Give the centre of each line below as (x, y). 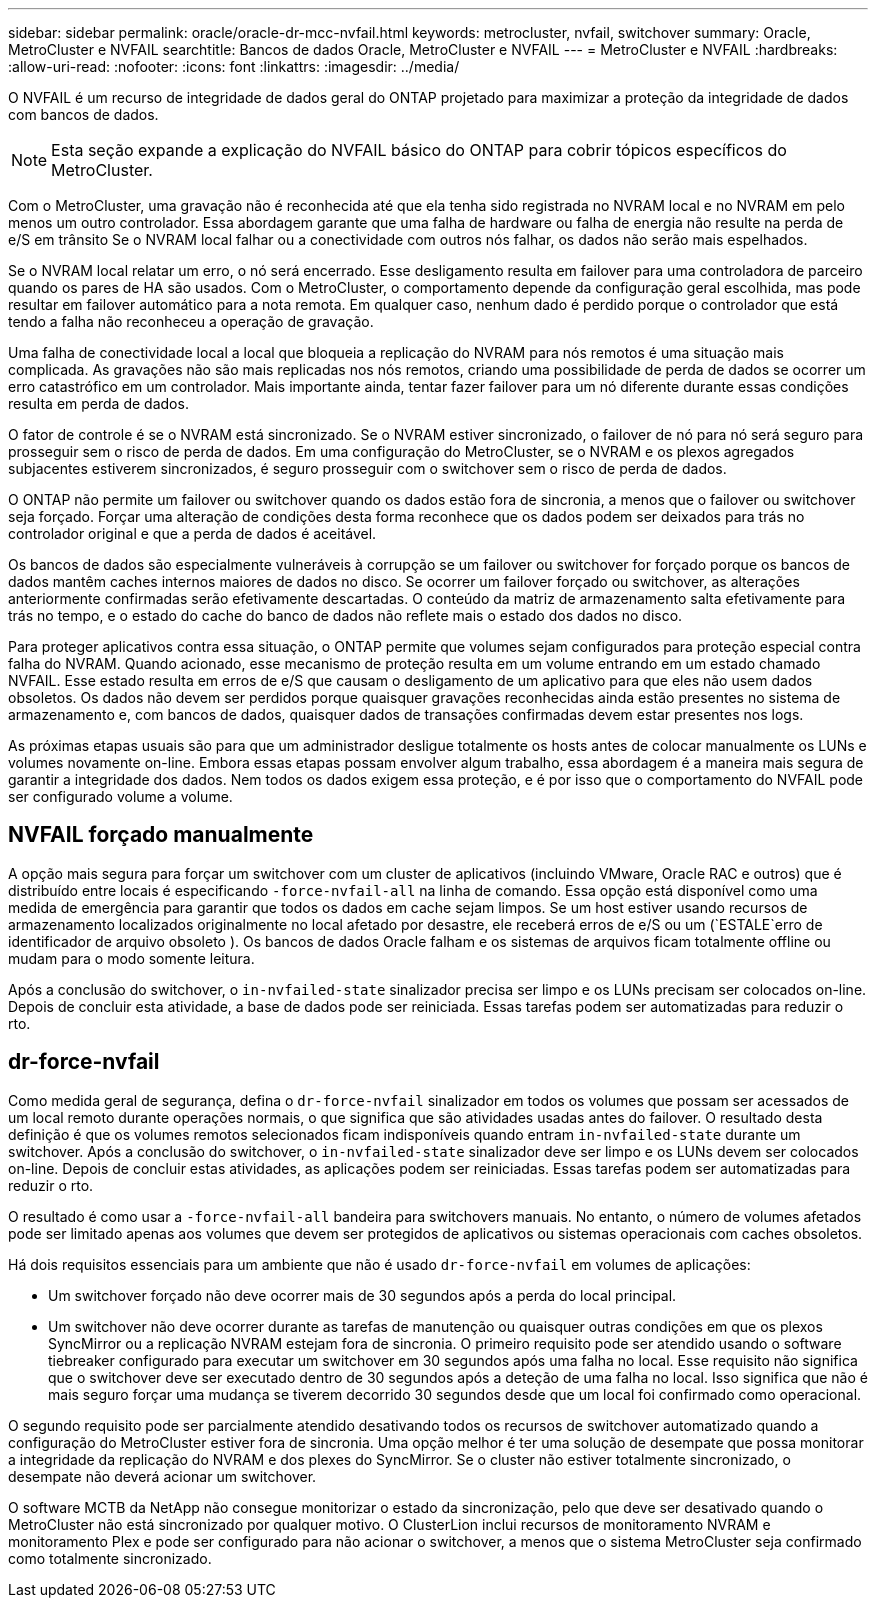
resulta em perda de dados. (98, 403)
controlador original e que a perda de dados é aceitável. (192, 533)
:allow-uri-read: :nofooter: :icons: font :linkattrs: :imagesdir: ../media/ (234, 66)
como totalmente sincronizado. (110, 1558)
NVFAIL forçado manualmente (161, 835)
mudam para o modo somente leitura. (131, 958)
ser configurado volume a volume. (120, 796)
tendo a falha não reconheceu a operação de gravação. (191, 321)
